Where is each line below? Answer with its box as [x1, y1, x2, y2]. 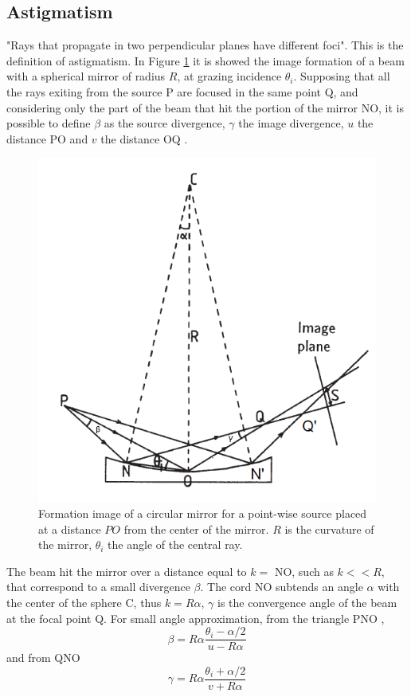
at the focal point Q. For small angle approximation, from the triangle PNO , [6, 609, 385, 626]
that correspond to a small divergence [6, 578, 190, 595]
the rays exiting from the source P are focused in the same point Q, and [6, 83, 358, 100]
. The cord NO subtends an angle [200, 578, 363, 595]
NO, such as [274, 562, 334, 579]
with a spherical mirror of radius [6, 68, 166, 84]
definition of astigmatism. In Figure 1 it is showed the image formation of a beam [6, 52, 405, 69]
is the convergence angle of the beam [217, 594, 397, 611]
